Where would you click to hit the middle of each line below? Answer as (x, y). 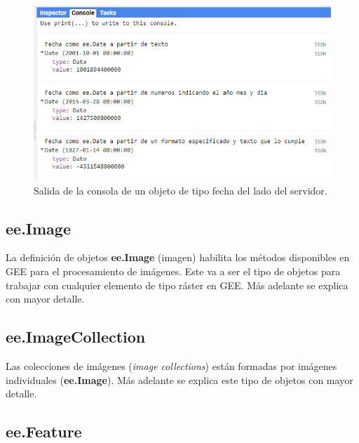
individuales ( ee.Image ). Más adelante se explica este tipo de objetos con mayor (179, 379)
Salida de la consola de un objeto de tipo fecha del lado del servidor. (181, 190)
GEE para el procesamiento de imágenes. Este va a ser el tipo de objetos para (173, 271)
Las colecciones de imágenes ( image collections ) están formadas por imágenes (171, 366)
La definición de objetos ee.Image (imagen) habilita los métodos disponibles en (178, 257)
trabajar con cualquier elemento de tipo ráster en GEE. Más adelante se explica (177, 285)
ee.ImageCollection (76, 337)
